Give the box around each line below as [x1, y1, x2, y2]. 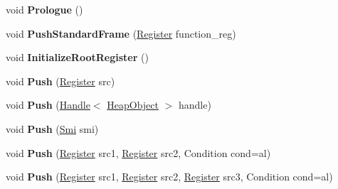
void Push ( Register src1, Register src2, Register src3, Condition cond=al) [6, 169, 333, 184]
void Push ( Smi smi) [6, 121, 99, 136]
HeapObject [107, 97, 159, 112]
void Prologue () [6, 2, 83, 16]
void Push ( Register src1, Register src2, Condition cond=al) [6, 145, 271, 160]
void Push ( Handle [6, 97, 90, 112]
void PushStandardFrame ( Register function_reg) [6, 26, 236, 40]
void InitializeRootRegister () [6, 50, 149, 65]
